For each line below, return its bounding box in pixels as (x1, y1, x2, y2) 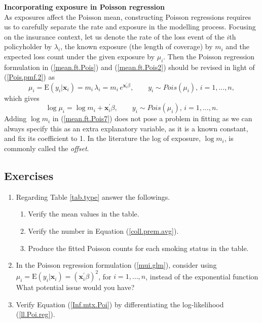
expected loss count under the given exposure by (4, 51, 155, 61)
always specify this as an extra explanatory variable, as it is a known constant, (4, 123, 248, 133)
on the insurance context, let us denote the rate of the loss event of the (4, 31, 224, 42)
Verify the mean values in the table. (28, 208, 139, 219)
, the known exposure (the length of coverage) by (60, 41, 213, 52)
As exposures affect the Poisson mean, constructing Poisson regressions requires (4, 11, 251, 22)
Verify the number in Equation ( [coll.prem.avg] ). (28, 225, 179, 236)
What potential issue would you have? (16, 282, 135, 293)
